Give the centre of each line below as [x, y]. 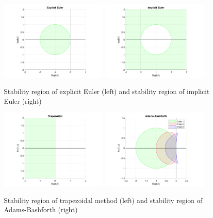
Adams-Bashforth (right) [41, 210]
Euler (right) [23, 101]
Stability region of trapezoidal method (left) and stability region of [103, 200]
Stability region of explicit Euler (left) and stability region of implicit [107, 91]
